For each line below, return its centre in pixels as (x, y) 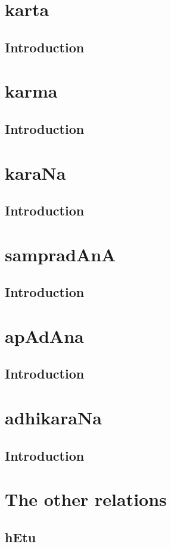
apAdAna (44, 335)
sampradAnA (60, 254)
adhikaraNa (53, 417)
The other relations (86, 499)
